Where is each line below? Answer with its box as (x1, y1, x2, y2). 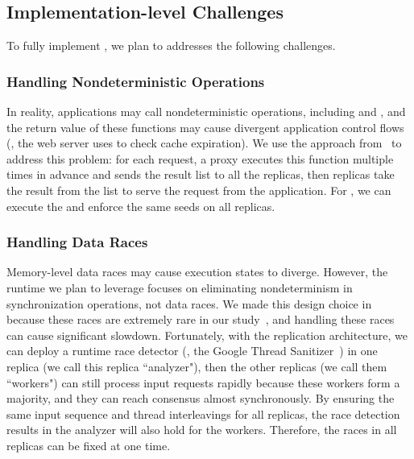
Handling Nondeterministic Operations (6, 71, 265, 91)
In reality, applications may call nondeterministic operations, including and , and (6, 103, 406, 120)
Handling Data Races (6, 232, 148, 252)
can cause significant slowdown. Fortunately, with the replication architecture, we (6, 326, 408, 343)
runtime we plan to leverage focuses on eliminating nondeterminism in (6, 279, 353, 296)
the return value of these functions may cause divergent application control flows (6, 118, 404, 135)
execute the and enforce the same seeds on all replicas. (6, 197, 275, 214)
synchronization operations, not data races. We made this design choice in (6, 295, 372, 312)
